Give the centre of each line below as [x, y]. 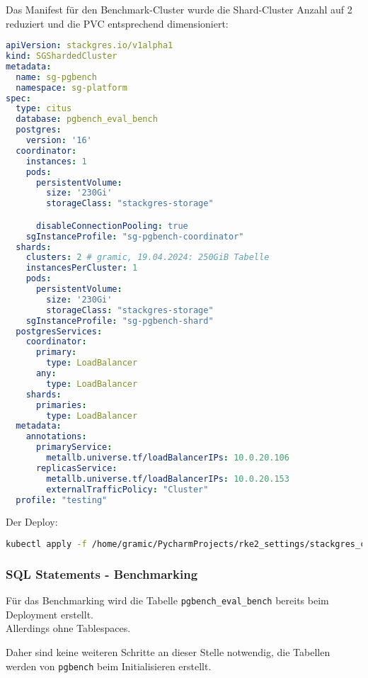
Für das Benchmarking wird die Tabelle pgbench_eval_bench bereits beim [167, 600]
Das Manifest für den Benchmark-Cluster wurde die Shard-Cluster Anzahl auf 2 [179, 9]
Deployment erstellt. [50, 614]
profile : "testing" [62, 500]
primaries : [61, 405]
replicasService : [76, 468]
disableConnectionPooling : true [112, 226]
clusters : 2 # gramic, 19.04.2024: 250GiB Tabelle [148, 258]
